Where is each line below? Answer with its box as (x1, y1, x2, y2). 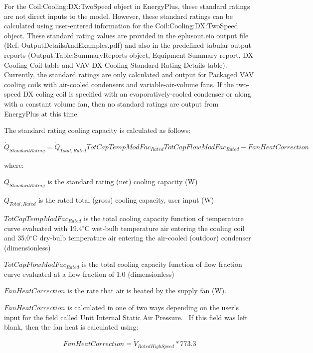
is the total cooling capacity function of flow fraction (82, 259, 242, 269)
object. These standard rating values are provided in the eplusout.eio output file (4, 30, 249, 40)
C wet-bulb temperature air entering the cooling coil (84, 223, 245, 233)
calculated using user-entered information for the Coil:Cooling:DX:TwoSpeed (4, 20, 238, 31)
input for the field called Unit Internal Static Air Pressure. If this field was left (4, 312, 248, 322)
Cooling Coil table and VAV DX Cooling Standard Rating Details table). (4, 59, 227, 70)
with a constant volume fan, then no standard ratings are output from (4, 98, 219, 109)
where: (4, 159, 24, 170)
